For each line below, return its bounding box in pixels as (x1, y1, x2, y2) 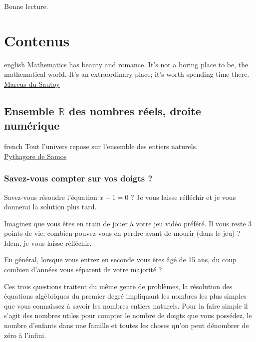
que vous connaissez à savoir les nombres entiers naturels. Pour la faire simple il (4, 300, 248, 311)
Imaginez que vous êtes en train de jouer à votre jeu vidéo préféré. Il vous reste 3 (4, 218, 252, 228)
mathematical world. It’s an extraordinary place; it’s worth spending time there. (4, 69, 250, 79)
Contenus (4, 30, 70, 50)
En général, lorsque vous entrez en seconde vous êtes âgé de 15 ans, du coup (4, 254, 237, 265)
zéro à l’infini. (4, 330, 46, 340)
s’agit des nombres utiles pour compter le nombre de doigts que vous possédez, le (4, 310, 252, 321)
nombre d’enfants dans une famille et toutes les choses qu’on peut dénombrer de (4, 320, 249, 331)
